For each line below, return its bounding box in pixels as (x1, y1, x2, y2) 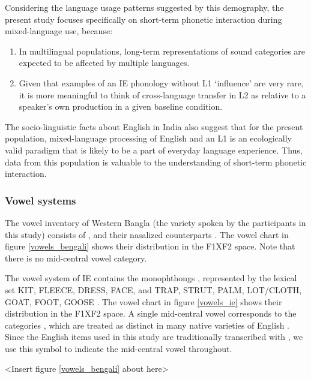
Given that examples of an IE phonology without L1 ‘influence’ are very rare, (19, 76, 304, 89)
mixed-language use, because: (5, 25, 113, 37)
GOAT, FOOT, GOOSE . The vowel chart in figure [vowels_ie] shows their (5, 295, 282, 308)
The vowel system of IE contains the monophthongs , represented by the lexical (5, 272, 297, 284)
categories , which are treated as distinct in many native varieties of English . (5, 318, 289, 331)
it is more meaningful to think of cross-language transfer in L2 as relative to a (19, 88, 306, 101)
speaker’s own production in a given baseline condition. (19, 100, 223, 113)
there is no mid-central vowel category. (5, 251, 147, 264)
